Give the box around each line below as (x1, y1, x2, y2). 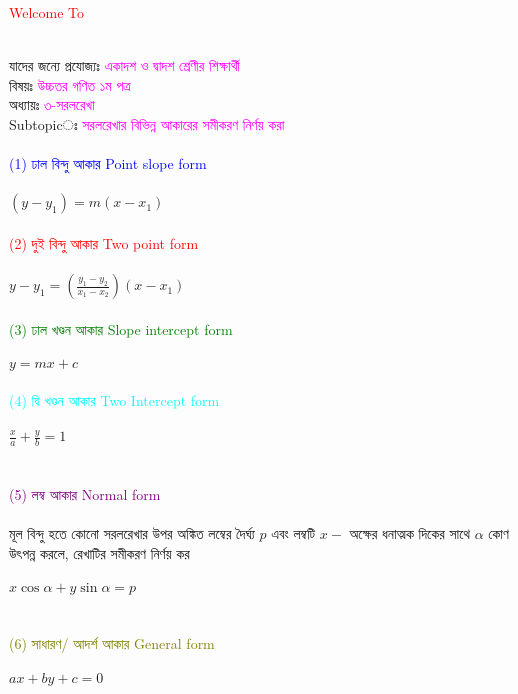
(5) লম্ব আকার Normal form (9, 484, 161, 505)
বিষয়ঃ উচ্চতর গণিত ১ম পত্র (9, 74, 131, 95)
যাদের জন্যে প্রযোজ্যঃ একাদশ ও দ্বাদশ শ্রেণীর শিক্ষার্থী (9, 55, 240, 76)
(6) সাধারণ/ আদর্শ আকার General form (9, 633, 215, 654)
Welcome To (9, 2, 85, 22)
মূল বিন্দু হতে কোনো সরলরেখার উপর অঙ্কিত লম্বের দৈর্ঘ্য (9, 523, 255, 544)
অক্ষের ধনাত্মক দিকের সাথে (349, 523, 470, 544)
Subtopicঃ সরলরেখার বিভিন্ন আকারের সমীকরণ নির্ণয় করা (9, 113, 285, 134)
